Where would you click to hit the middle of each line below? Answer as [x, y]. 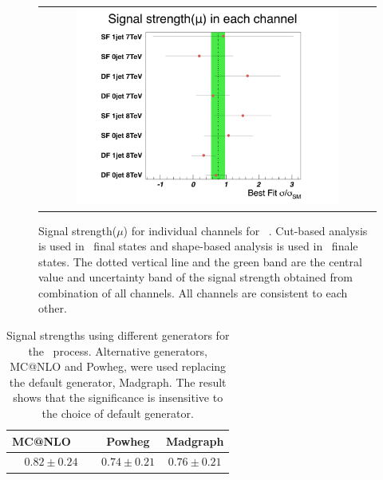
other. [53, 308]
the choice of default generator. [118, 413]
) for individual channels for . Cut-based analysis [245, 230]
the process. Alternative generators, [118, 350]
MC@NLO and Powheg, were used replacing [118, 366]
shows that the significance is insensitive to [118, 397]
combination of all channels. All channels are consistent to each [193, 292]
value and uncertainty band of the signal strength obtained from [195, 277]
